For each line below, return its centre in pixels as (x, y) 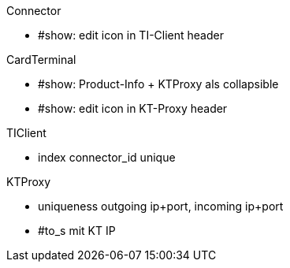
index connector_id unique (107, 157)
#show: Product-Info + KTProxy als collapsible (158, 84)
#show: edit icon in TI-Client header (131, 35)
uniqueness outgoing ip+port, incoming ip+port (161, 206)
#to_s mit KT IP (77, 231)
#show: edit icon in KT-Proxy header (133, 108)
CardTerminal (41, 60)
